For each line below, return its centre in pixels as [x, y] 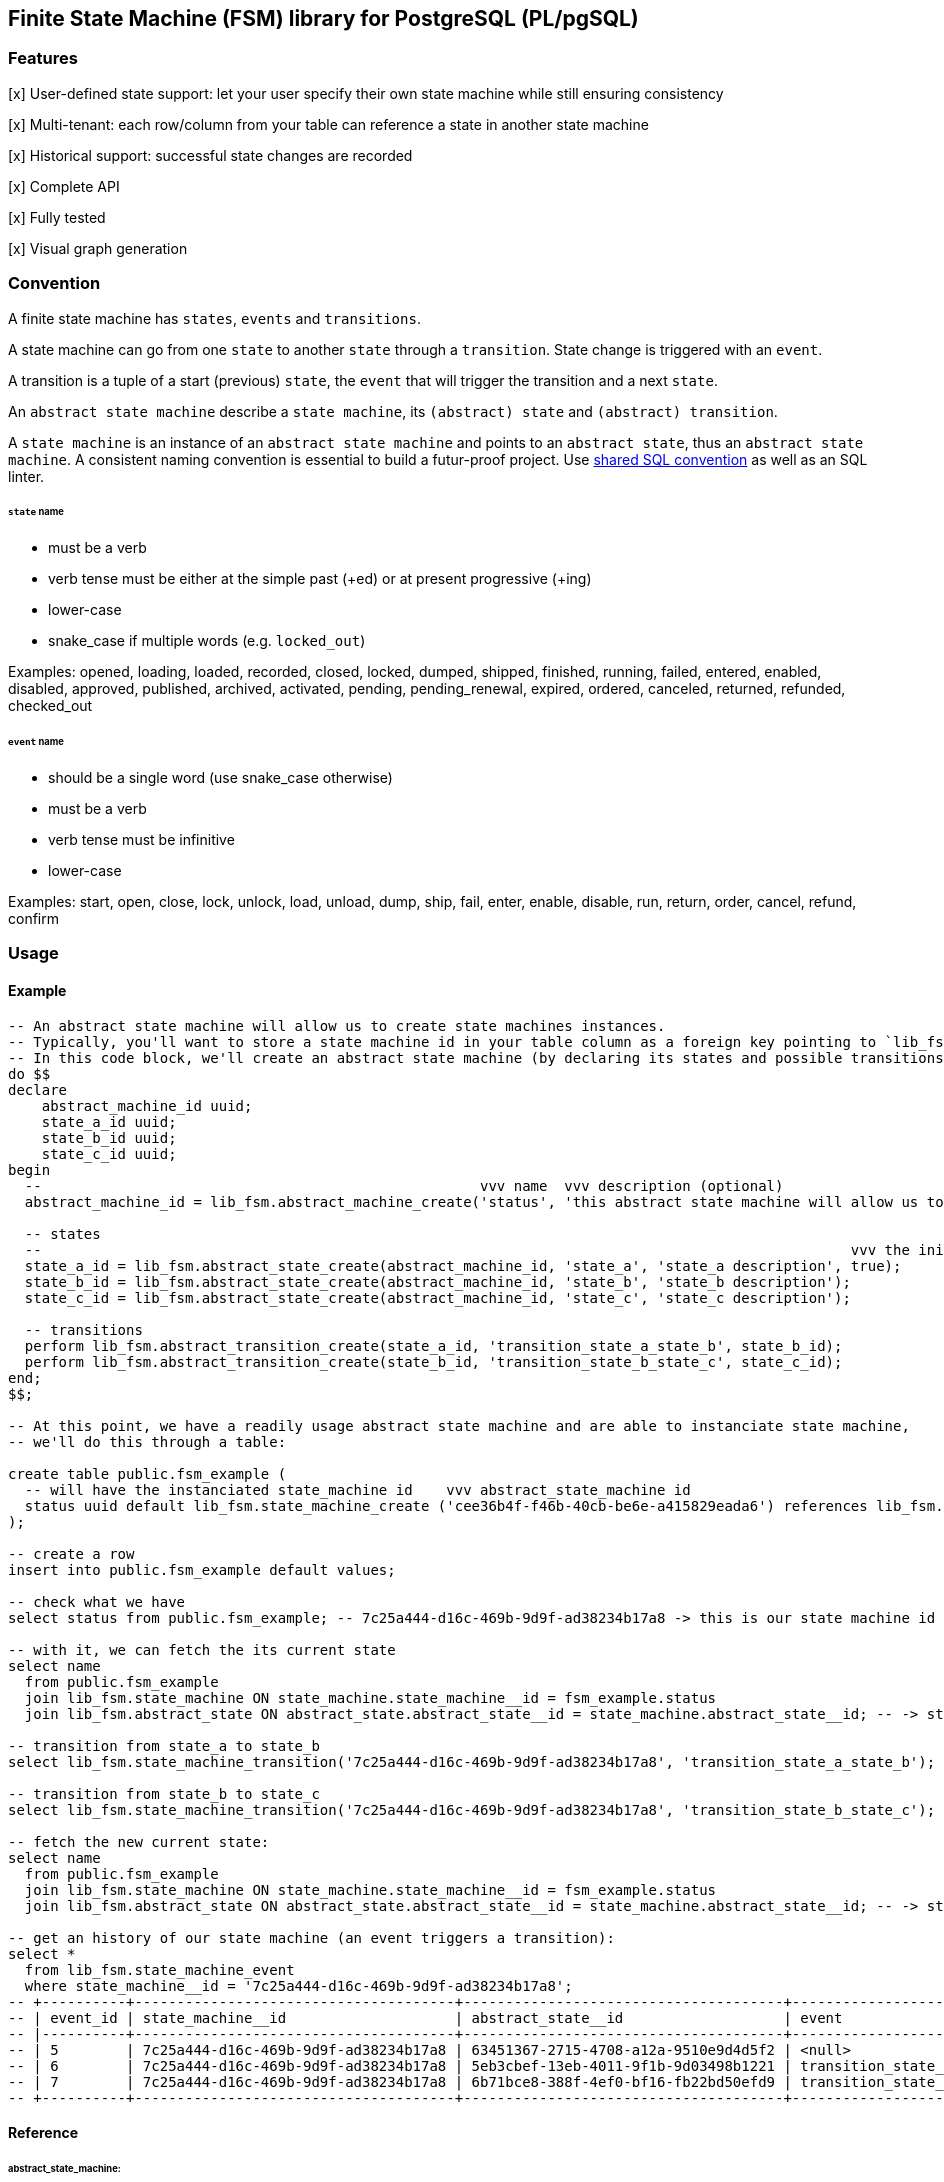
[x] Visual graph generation [98, 248]
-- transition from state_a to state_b [164, 1745]
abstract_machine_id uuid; [147, 1105]
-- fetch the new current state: [139, 1841]
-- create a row [71, 1553]
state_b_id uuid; [109, 1137]
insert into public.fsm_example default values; [202, 1569]
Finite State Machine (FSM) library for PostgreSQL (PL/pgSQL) [323, 18]
